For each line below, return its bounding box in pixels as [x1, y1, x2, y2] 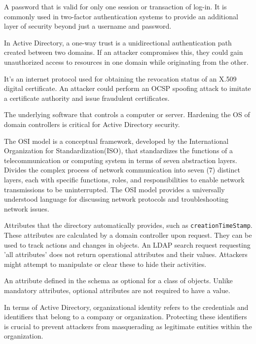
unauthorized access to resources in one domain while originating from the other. [4, 56, 249, 67]
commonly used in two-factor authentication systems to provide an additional [4, 11, 238, 21]
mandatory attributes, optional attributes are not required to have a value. [4, 285, 230, 295]
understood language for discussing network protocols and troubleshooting [4, 194, 228, 204]
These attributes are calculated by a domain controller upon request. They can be [4, 229, 252, 240]
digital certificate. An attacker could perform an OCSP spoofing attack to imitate [4, 83, 251, 93]
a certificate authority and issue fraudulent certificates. [4, 92, 170, 103]
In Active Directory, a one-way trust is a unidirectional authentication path [4, 37, 232, 47]
